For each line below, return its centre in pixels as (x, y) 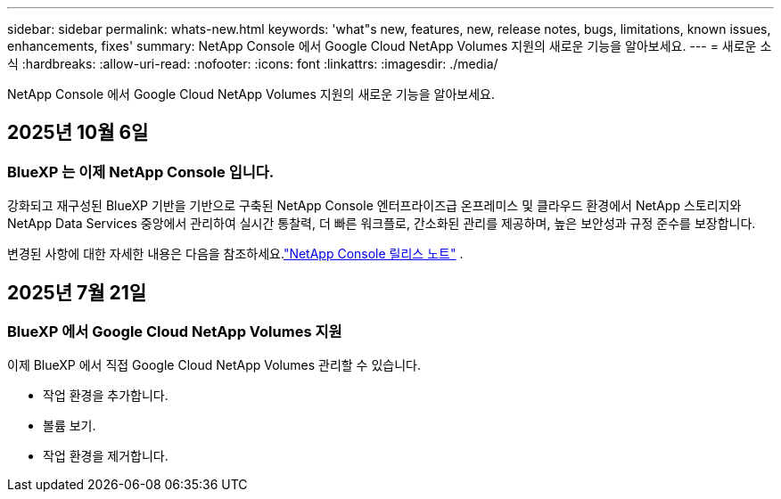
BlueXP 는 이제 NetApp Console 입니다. (141, 172)
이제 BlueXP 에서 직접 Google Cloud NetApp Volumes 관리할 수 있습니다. (214, 365)
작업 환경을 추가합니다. (106, 396)
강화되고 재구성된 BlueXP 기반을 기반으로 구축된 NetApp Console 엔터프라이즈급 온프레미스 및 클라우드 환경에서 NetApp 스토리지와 (374, 206)
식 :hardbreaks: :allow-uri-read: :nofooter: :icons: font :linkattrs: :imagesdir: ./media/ (253, 64)
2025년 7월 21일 (77, 292)
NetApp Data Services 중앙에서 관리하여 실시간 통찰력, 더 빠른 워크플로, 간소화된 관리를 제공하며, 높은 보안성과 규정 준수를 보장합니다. (382, 224)
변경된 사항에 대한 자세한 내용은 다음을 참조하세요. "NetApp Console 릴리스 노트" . (235, 254)
